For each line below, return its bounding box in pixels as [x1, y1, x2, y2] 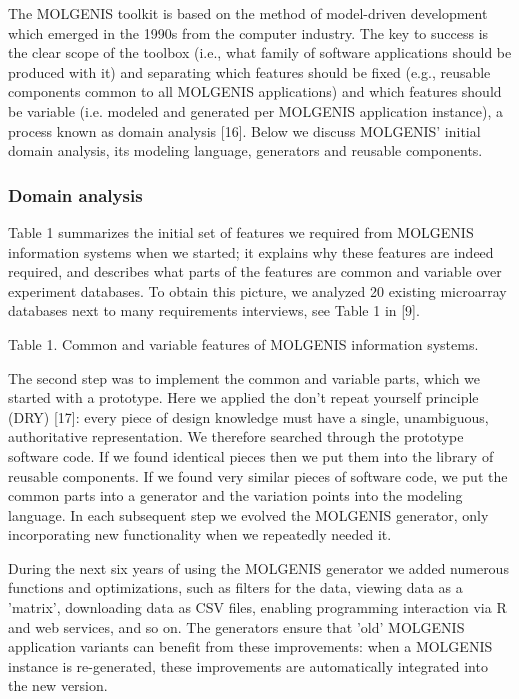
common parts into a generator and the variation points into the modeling [8, 485, 463, 506]
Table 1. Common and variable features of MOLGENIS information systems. [8, 333, 479, 354]
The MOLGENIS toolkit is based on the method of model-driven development [8, 3, 488, 23]
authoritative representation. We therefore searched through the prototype [8, 426, 464, 447]
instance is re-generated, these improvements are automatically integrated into [8, 655, 488, 676]
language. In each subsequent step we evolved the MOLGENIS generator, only [8, 504, 489, 525]
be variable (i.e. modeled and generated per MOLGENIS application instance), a [8, 100, 503, 121]
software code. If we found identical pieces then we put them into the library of [8, 445, 494, 466]
